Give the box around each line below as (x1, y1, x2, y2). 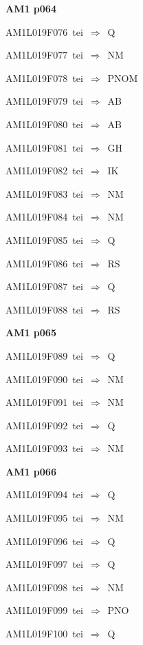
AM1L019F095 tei (5, 511, 83, 525)
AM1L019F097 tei (5, 557, 83, 571)
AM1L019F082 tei (5, 163, 83, 178)
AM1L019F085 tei (5, 232, 83, 247)
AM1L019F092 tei (5, 418, 83, 432)
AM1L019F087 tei (5, 279, 83, 294)
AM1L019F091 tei (5, 395, 83, 409)
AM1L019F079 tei (5, 94, 83, 108)
